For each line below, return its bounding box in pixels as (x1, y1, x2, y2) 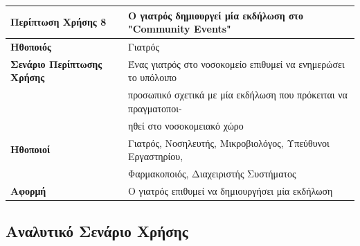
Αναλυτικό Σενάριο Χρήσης (6, 220, 188, 242)
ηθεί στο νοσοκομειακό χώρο (128, 118, 244, 132)
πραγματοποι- (128, 100, 182, 115)
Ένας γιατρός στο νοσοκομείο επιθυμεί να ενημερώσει (128, 56, 345, 71)
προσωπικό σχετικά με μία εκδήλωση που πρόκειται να (128, 87, 348, 102)
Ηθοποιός (10, 39, 51, 53)
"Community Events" (128, 21, 231, 36)
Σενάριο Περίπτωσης (10, 56, 102, 71)
